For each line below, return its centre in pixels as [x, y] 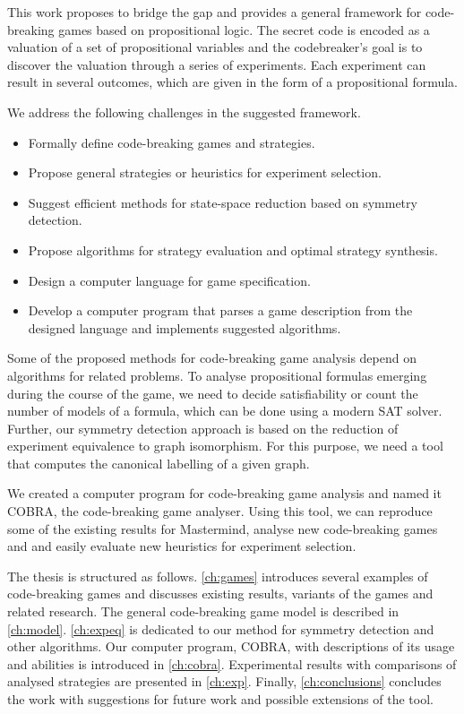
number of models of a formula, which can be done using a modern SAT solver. [225, 411]
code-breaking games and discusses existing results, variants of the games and [220, 594]
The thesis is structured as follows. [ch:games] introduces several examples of [218, 576]
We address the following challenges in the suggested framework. [184, 112]
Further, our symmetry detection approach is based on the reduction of [203, 428]
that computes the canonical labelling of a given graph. [159, 463]
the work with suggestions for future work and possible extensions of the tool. [220, 699]
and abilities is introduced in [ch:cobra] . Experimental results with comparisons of [232, 663]
